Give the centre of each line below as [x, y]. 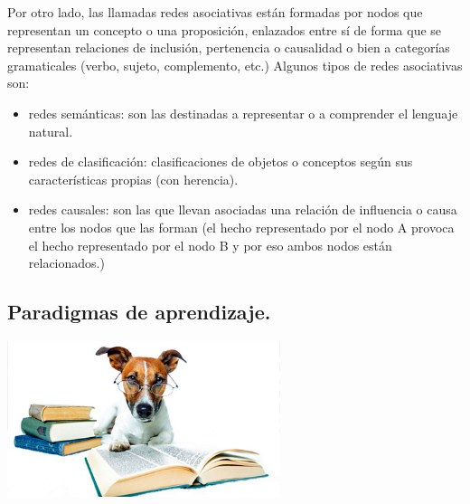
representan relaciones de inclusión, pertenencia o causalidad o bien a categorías [229, 48]
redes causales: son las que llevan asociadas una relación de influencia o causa [243, 209]
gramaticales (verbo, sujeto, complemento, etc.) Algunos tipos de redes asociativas [235, 65]
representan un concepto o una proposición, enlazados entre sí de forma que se [225, 29]
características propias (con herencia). [133, 179]
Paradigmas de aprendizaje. [139, 312]
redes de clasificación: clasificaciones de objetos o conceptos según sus [221, 162]
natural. [51, 131]
